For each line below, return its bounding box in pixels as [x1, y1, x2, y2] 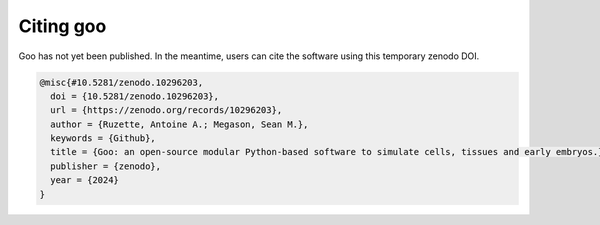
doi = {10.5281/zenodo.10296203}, [50, 90, 220, 102]
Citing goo [18, 15, 107, 37]
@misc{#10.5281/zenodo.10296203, [39, 76, 204, 88]
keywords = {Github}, [50, 133, 157, 144]
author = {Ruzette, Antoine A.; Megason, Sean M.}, [50, 118, 309, 130]
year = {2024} [50, 175, 120, 186]
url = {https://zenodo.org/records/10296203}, [50, 105, 283, 116]
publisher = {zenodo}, [50, 160, 162, 172]
